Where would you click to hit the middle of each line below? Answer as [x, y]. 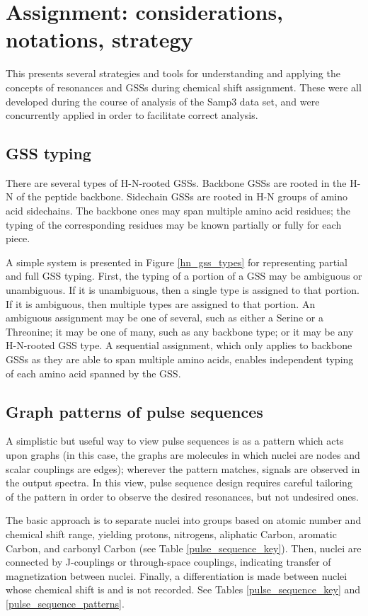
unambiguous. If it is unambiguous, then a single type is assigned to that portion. [183, 290]
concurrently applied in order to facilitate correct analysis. [132, 115]
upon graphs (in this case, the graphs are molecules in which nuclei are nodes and [183, 455]
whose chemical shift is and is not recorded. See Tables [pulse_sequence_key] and [183, 589]
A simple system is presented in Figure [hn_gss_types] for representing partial [177, 262]
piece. [18, 238]
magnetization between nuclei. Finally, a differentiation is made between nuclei [177, 575]
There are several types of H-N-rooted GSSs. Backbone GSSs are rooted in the [176, 182]
